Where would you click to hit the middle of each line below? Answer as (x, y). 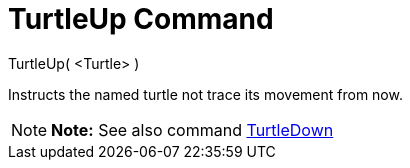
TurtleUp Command (141, 19)
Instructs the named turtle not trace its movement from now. (205, 94)
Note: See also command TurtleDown (192, 129)
